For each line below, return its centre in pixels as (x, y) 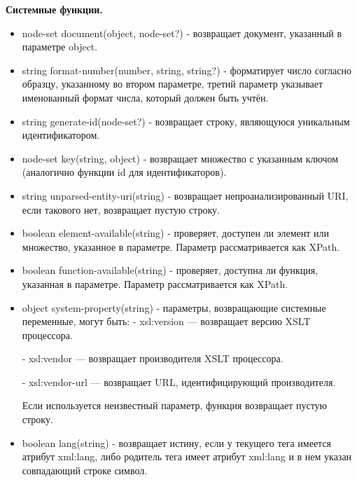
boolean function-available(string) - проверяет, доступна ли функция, (170, 270)
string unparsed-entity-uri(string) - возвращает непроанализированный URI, (185, 195)
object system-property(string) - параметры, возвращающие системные (174, 307)
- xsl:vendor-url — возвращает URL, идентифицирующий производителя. (179, 381)
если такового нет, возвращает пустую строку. (121, 209)
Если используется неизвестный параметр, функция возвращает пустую (175, 405)
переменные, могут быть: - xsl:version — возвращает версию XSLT (166, 321)
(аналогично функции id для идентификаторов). (124, 172)
